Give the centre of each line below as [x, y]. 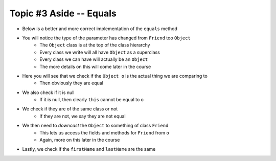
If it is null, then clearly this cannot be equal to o [92, 100]
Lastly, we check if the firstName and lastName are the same [89, 149]
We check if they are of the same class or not [70, 109]
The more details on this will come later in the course [95, 66]
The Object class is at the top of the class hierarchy [95, 45]
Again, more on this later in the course [80, 140]
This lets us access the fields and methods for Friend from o [105, 132]
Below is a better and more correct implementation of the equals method [100, 29]
